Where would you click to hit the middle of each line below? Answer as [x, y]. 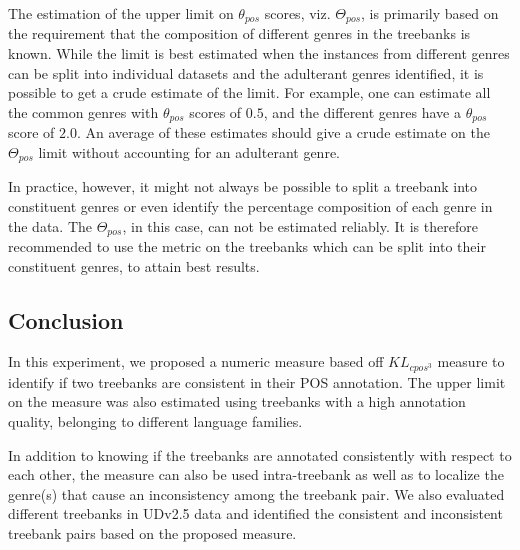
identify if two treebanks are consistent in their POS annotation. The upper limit [257, 381]
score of [31, 132]
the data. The [50, 225]
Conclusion [66, 319]
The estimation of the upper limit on [121, 13]
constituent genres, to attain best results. [134, 265]
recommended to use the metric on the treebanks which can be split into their [247, 245]
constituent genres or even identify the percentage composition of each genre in [250, 205]
